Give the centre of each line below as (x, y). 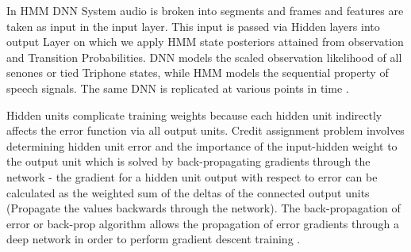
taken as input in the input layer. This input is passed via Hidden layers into (193, 26)
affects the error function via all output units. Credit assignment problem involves (205, 130)
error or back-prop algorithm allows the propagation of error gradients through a (203, 223)
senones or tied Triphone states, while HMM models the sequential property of (198, 73)
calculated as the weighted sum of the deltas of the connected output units (188, 192)
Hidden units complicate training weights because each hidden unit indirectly (194, 115)
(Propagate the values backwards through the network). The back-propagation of (204, 208)
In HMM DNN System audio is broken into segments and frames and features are (205, 10)
